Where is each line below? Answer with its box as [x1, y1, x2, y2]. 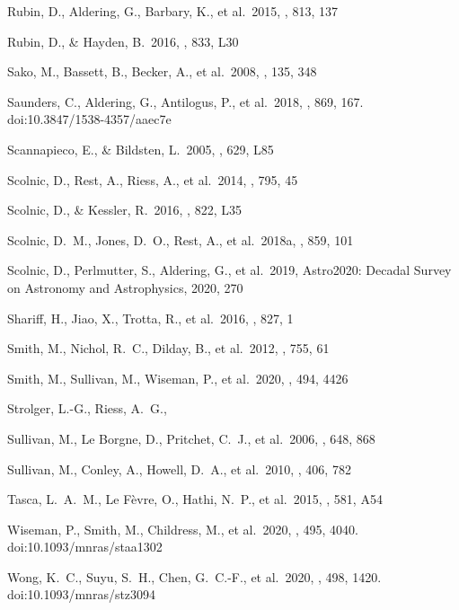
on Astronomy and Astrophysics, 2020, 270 [7, 278, 243, 296]
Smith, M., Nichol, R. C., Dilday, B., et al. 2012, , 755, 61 [7, 339, 330, 358]
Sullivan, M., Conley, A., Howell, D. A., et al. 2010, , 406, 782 [7, 459, 351, 478]
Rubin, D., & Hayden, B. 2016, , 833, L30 [7, 31, 239, 50]
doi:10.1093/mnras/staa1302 [7, 537, 163, 556]
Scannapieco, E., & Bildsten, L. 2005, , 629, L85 [7, 139, 274, 158]
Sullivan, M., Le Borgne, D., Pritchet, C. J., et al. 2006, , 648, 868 [7, 429, 375, 447]
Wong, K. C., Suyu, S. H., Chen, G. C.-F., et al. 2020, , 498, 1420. [7, 567, 382, 586]
